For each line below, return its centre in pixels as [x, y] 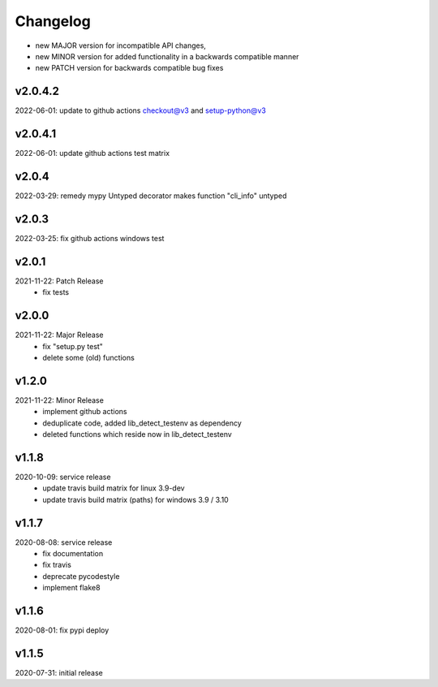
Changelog [53, 21]
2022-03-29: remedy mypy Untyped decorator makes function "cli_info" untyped [151, 196]
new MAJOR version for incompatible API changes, [121, 45]
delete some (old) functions [89, 357]
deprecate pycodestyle [81, 576]
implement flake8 [71, 588]
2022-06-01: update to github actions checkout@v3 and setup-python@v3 [141, 110]
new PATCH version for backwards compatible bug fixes [129, 68]
